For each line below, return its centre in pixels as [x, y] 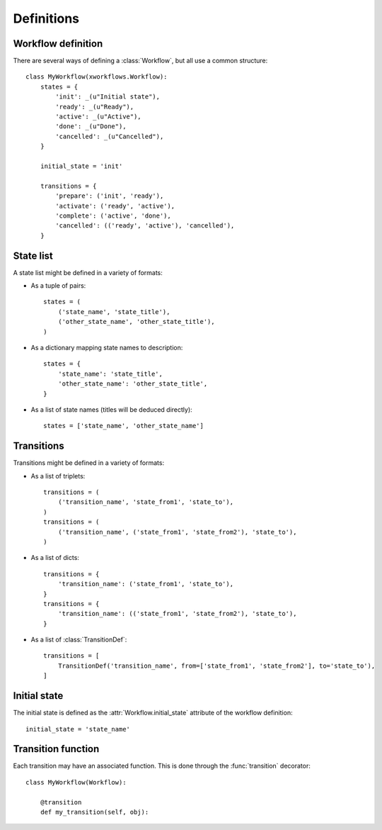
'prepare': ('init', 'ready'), [110, 196]
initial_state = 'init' [81, 166]
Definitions [46, 18]
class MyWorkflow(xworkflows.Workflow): [97, 77]
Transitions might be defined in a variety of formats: [89, 463]
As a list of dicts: [55, 558]
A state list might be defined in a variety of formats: [88, 272]
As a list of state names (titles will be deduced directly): [111, 409]
